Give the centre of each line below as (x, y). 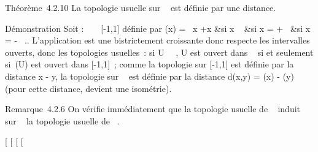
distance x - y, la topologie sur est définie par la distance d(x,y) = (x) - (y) (149, 76)
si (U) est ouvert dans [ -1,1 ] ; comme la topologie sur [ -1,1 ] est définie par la (149, 64)
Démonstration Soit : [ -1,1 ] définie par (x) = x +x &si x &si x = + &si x (158, 28)
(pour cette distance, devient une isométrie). (88, 88)
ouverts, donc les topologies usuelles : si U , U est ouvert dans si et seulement (159, 52)
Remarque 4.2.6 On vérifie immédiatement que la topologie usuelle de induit (153, 109)
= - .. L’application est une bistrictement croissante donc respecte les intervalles (157, 40)
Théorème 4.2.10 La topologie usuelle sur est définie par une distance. (141, 7)
